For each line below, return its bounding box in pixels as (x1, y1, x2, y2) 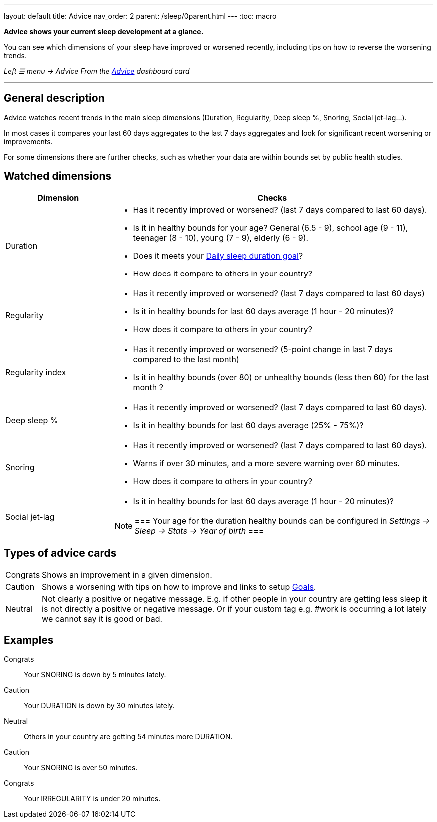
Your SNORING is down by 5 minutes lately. (24, 670, 166, 679)
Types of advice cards (4, 547, 117, 560)
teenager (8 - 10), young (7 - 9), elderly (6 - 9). (133, 232, 309, 243)
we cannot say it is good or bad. (42, 613, 163, 624)
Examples (4, 633, 54, 646)
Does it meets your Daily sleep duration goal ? (133, 250, 303, 261)
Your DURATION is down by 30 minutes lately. (24, 701, 175, 710)
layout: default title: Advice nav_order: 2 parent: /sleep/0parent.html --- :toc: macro (4, 12, 277, 20)
